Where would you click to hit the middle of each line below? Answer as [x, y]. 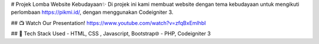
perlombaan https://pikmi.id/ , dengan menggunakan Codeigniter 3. [92, 12]
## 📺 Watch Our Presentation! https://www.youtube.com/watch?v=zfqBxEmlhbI [108, 23]
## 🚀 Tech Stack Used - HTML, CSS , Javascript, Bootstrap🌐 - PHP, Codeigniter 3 [111, 34]
